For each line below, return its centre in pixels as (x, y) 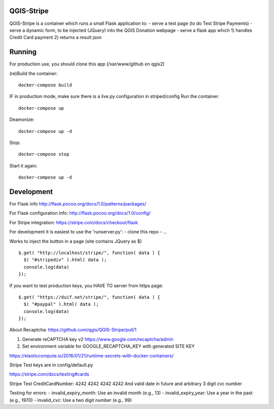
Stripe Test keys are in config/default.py (51, 365)
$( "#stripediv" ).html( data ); (65, 260)
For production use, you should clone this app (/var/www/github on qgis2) (87, 64)
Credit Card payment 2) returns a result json (55, 38)
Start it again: (23, 165)
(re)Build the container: (33, 73)
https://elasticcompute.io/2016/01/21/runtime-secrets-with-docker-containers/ (92, 356)
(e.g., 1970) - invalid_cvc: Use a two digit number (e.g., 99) (71, 400)
